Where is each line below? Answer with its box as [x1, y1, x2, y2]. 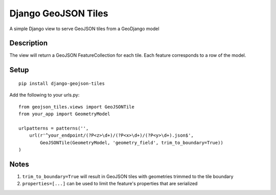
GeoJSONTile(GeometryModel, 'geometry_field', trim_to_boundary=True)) [40, 140, 223, 145]
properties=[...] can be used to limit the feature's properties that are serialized [22, 181, 198, 187]
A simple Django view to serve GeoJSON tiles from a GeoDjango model [9, 26, 159, 32]
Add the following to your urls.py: [9, 92, 80, 98]
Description [9, 39, 48, 48]
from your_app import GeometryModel [18, 111, 110, 117]
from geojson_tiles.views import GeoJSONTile [18, 104, 135, 110]
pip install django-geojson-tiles [18, 80, 105, 86]
